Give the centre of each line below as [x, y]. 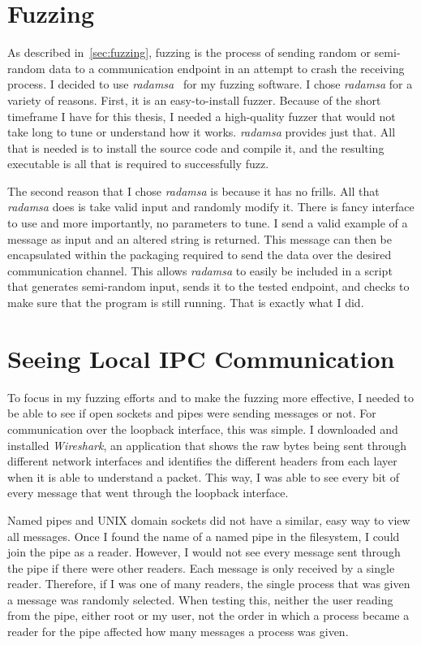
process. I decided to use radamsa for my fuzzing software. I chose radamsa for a [210, 84]
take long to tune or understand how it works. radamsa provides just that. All [202, 132]
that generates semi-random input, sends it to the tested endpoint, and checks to [208, 286]
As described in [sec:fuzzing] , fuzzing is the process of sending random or [189, 52]
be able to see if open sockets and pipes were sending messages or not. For [192, 413]
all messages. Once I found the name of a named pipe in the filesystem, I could [204, 536]
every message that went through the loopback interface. [148, 493]
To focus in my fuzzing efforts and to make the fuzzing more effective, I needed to [211, 397]
